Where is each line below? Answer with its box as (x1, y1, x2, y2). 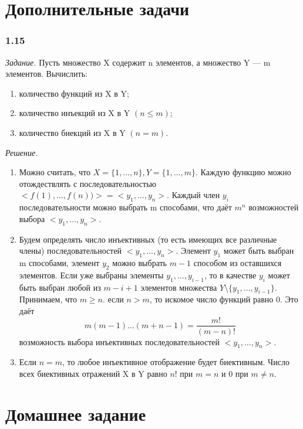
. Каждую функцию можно (196, 166, 291, 178)
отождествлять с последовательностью (19, 177, 156, 189)
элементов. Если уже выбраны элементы (19, 268, 164, 281)
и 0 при (221, 367, 248, 379)
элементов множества (140, 281, 217, 293)
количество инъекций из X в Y (19, 107, 130, 119)
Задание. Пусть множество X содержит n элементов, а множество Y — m (5, 56, 271, 68)
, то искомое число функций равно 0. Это (149, 293, 298, 305)
